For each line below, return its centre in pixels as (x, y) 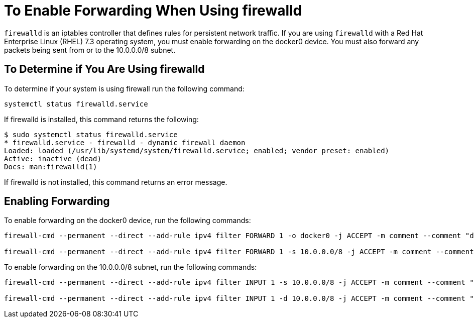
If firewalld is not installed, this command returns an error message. (116, 182)
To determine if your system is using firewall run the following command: (124, 88)
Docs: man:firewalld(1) (51, 167)
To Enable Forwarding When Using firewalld (153, 11)
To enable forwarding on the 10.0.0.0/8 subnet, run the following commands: (131, 267)
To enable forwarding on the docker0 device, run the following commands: (128, 221)
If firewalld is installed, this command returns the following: (101, 119)
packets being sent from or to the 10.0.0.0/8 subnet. (90, 50)
